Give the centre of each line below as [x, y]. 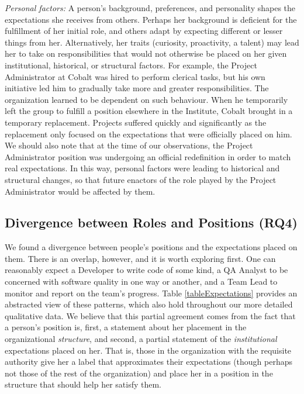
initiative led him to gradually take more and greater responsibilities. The [137, 88]
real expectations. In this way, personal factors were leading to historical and [142, 168]
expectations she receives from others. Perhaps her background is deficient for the [151, 19]
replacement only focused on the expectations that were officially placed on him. [148, 134]
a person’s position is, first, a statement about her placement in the [126, 327]
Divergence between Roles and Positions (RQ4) [151, 222]
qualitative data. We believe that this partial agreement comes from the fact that [150, 315]
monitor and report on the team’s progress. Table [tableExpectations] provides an [151, 293]
